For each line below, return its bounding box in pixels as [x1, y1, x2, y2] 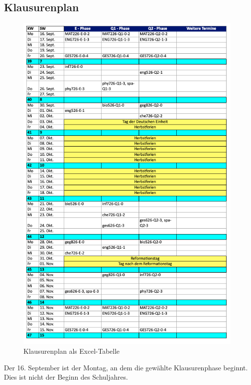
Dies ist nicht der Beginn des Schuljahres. [4, 372, 128, 382]
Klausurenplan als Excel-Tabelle [23, 345, 120, 356]
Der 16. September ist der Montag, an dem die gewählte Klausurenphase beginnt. [4, 362, 248, 372]
